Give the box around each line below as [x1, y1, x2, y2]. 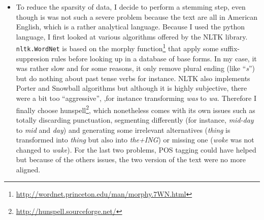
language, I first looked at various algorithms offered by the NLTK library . [16, 31, 248, 42]
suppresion [16, 53, 49, 63]
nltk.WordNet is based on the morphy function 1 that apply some [16, 42, 219, 54]
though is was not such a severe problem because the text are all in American [16, 11, 258, 22]
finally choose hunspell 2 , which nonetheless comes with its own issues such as [16, 103, 255, 115]
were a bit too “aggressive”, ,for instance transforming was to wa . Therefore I [16, 93, 257, 103]
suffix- [220, 43, 240, 54]
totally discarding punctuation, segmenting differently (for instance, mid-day [16, 114, 254, 125]
